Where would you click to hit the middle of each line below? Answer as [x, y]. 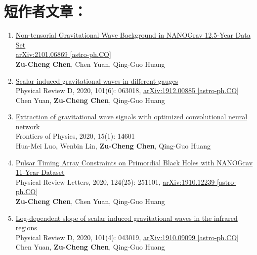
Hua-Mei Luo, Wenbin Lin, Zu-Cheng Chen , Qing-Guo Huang [113, 146]
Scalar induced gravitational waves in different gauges [97, 80]
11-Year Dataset [40, 172]
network [28, 126]
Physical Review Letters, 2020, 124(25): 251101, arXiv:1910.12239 [115, 181]
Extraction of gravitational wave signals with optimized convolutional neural [131, 117]
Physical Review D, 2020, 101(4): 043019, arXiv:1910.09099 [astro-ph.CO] [127, 237]
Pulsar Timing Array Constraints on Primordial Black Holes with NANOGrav [134, 162]
